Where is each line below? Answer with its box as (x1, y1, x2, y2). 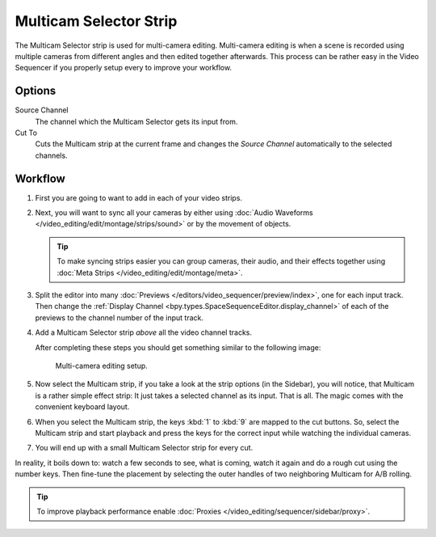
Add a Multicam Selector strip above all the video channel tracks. (35, 328, 253, 337)
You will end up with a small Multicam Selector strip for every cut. (35, 443, 254, 453)
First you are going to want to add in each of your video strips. (35, 192, 242, 202)
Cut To (15, 128, 38, 137)
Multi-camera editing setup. (55, 361, 149, 370)
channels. (35, 150, 68, 160)
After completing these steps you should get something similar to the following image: (35, 342, 321, 352)
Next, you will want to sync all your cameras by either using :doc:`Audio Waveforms (35, 208, 314, 218)
